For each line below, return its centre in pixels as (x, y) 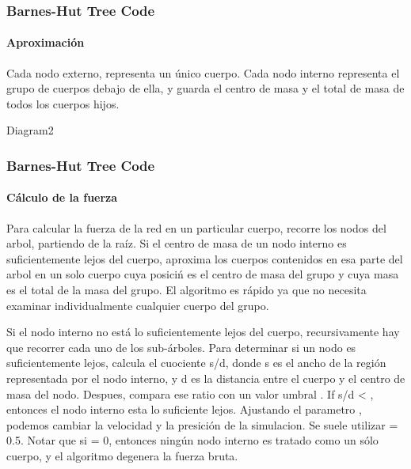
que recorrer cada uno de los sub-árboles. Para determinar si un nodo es (181, 347)
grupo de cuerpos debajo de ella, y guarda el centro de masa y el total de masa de (205, 88)
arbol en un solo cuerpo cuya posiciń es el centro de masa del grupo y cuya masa (203, 274)
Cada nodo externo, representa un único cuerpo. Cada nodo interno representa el (203, 72)
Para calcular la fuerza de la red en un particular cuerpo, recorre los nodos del (196, 227)
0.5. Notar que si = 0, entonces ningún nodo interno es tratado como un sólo (192, 440)
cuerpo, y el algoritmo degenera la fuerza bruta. (122, 455)
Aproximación (46, 42)
